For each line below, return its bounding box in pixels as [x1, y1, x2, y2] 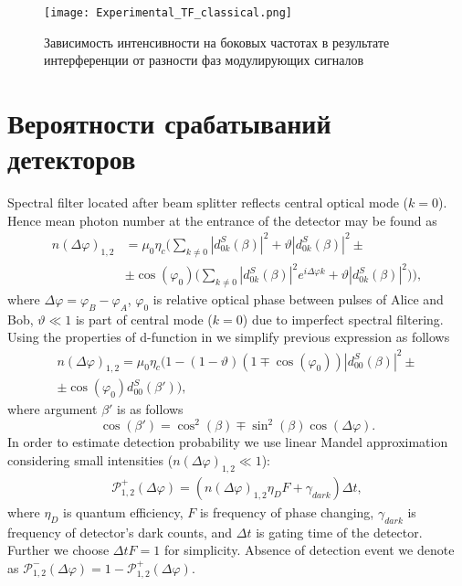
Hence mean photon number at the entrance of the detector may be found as [7, 210, 437, 229]
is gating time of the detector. [256, 522, 423, 541]
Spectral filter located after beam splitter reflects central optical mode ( [7, 193, 409, 212]
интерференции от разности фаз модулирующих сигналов [44, 50, 364, 69]
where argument [7, 400, 98, 419]
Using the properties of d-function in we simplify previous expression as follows [7, 327, 450, 346]
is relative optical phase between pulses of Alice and [152, 290, 444, 308]
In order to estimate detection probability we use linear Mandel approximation [7, 432, 448, 452]
